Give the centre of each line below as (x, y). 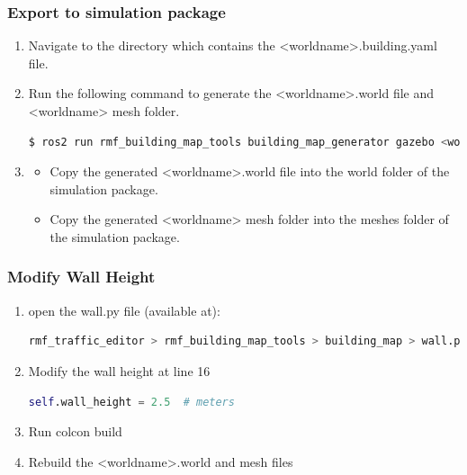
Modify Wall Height (81, 277)
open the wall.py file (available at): (124, 310)
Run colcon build (75, 431)
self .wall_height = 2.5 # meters (131, 402)
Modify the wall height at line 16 (119, 370)
